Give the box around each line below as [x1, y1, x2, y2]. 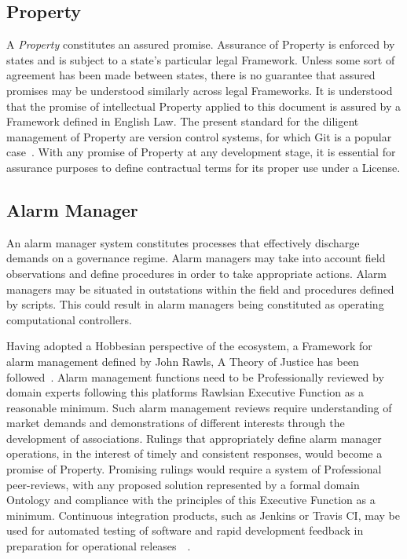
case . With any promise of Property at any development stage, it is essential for [6, 144, 396, 160]
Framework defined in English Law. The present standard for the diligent [6, 113, 359, 130]
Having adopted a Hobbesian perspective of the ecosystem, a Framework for [6, 338, 372, 354]
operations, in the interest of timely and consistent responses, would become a [6, 445, 383, 462]
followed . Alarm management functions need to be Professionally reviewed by [6, 368, 384, 385]
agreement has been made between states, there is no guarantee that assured [6, 67, 376, 83]
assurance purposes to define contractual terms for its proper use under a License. [6, 159, 401, 175]
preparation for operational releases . [6, 538, 191, 554]
